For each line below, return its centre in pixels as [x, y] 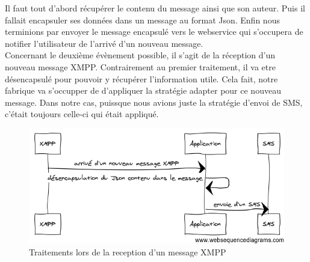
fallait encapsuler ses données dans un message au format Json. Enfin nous [142, 20]
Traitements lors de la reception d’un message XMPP [128, 251]
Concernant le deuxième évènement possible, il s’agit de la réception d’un [140, 55]
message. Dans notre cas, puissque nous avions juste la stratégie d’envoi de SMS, [154, 102]
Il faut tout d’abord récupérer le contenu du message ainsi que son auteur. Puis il [155, 8]
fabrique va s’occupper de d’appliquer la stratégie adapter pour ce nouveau [143, 90]
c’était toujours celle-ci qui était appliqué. [82, 114]
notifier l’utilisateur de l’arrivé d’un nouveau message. [104, 43]
